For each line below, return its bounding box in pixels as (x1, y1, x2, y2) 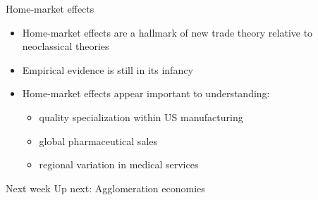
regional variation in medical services (39, 157, 199, 172)
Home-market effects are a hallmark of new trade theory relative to (22, 25, 313, 39)
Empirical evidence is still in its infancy (22, 62, 193, 77)
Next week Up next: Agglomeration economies (6, 180, 205, 195)
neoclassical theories (22, 39, 109, 54)
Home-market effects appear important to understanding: (22, 86, 270, 101)
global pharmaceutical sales (39, 133, 158, 148)
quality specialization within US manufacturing (39, 109, 243, 124)
